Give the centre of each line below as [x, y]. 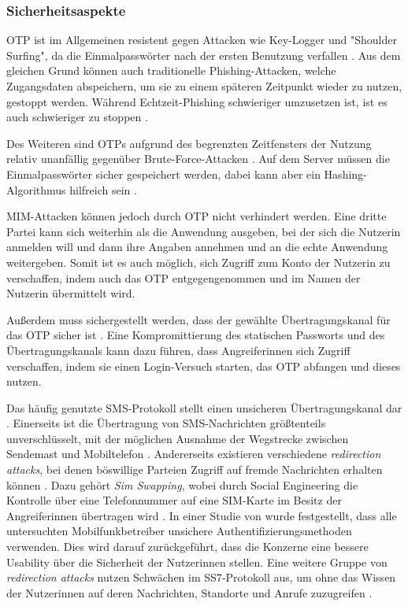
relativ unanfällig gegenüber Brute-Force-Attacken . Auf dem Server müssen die [198, 159]
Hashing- [345, 174]
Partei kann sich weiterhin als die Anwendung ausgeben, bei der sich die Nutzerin [204, 231]
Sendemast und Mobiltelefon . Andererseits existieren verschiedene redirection [194, 454]
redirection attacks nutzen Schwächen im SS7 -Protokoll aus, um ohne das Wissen [201, 577]
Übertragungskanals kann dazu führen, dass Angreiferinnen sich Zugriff [178, 350]
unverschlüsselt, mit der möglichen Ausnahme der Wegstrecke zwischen [178, 438]
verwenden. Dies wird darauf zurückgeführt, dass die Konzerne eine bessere [187, 547]
